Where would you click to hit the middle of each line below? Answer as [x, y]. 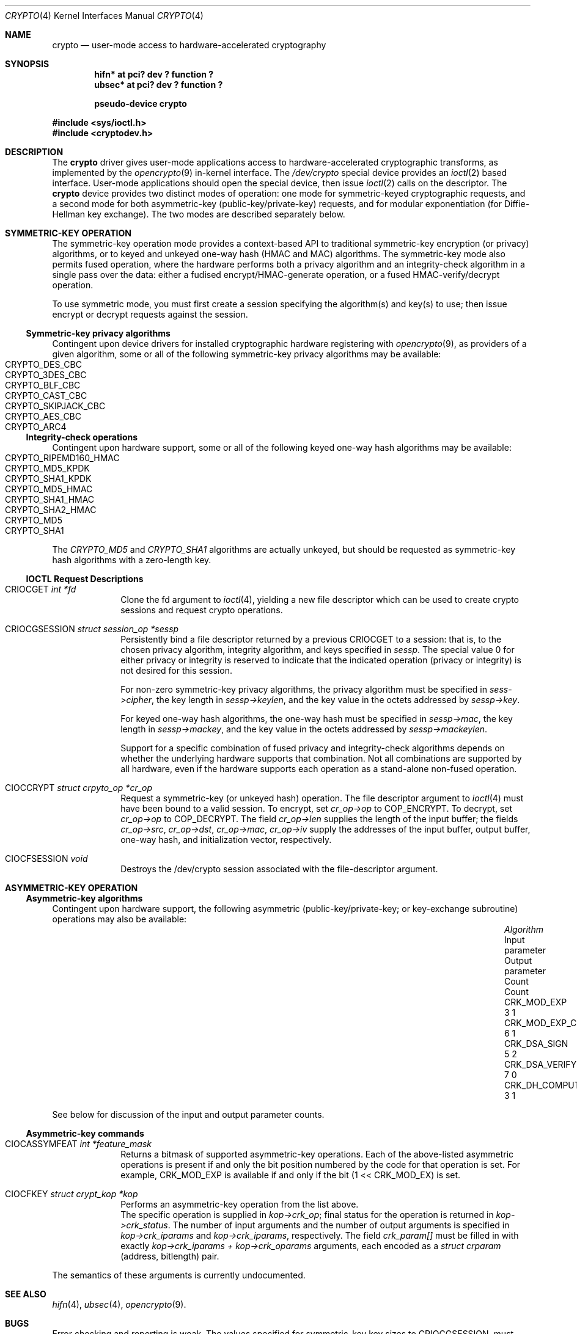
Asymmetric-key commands [85, 1133]
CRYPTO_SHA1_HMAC [50, 499]
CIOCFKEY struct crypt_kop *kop [72, 1194]
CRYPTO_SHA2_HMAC [51, 510]
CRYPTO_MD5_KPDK [47, 468]
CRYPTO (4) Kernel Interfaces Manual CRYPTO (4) [104, 16]
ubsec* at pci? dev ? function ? [159, 85]
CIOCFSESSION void [46, 858]
